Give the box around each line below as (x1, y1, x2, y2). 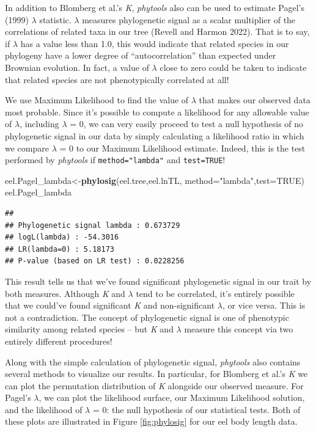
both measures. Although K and (5, 287, 125, 299)
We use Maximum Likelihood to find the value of (5, 93, 189, 106)
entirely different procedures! (5, 334, 112, 347)
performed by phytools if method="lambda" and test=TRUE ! (5, 153, 226, 166)
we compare (5, 141, 49, 154)
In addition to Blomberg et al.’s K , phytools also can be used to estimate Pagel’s (5, 1, 304, 13)
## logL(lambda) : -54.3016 (5, 233, 119, 242)
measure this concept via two (184, 323, 293, 335)
